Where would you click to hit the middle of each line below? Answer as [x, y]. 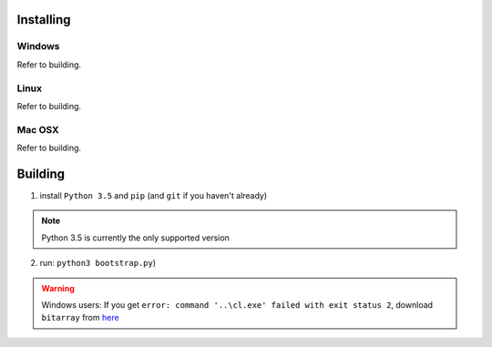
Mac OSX [38, 129]
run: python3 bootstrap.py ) [98, 263]
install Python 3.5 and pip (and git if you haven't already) [154, 195]
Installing [44, 20]
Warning [58, 288]
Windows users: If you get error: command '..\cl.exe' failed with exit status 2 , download [237, 304]
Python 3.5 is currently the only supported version [135, 238]
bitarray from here [80, 318]
